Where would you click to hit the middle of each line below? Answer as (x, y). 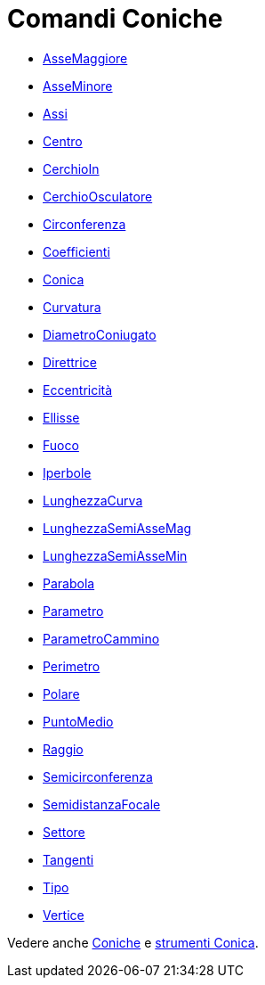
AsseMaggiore (85, 58)
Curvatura (72, 307)
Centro (63, 141)
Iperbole (67, 472)
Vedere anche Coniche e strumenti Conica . (133, 942)
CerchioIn (71, 168)
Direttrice (70, 362)
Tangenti (68, 859)
